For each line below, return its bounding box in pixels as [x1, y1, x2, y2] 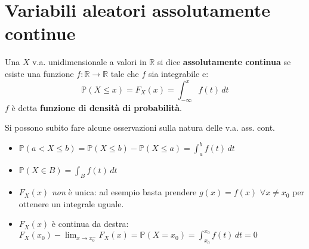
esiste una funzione [5, 67, 74, 79]
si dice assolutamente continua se [157, 56, 291, 68]
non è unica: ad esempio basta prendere [51, 186, 197, 198]
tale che [110, 67, 139, 79]
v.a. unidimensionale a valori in [32, 56, 147, 68]
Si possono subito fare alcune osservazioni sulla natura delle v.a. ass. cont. [5, 121, 276, 134]
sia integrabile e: [148, 67, 209, 79]
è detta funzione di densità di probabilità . [11, 101, 182, 113]
